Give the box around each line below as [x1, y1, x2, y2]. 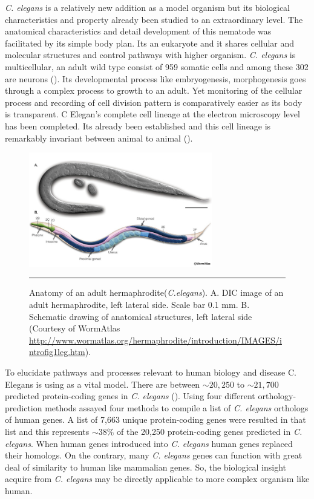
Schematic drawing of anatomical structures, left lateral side [29, 310, 252, 322]
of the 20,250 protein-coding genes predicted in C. [117, 425, 303, 437]
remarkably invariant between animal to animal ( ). [5, 131, 193, 144]
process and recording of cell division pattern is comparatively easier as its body [5, 96, 303, 108]
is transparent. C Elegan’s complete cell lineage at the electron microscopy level [5, 108, 300, 120]
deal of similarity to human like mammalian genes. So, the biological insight [5, 460, 286, 473]
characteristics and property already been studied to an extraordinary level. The [5, 13, 303, 25]
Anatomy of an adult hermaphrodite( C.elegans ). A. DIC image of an [29, 286, 284, 299]
